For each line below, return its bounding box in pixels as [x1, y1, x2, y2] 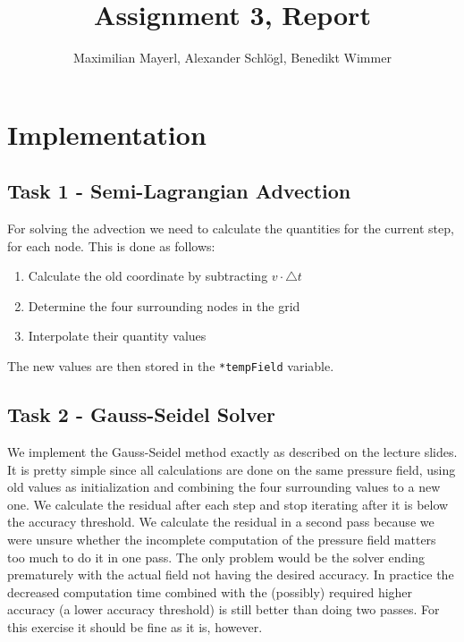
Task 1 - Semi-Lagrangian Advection [7, 177, 351, 205]
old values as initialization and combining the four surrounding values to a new [7, 477, 441, 496]
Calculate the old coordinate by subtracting [28, 266, 268, 285]
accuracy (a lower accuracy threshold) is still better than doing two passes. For [7, 600, 440, 619]
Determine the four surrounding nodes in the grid [28, 296, 300, 315]
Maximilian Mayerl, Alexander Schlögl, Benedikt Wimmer [73, 48, 392, 67]
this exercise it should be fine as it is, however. [7, 617, 263, 636]
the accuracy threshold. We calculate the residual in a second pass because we [7, 512, 434, 531]
